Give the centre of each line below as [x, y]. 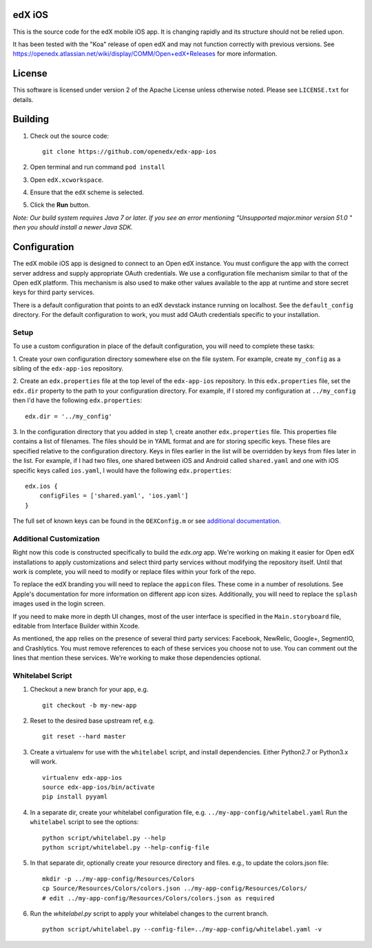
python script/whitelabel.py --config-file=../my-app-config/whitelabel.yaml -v [182, 929]
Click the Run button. [60, 205]
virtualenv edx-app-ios [82, 777]
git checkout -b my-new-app [90, 705]
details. [23, 99]
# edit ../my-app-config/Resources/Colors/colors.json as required [158, 898]
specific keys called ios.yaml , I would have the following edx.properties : [122, 470]
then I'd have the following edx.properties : [77, 400]
